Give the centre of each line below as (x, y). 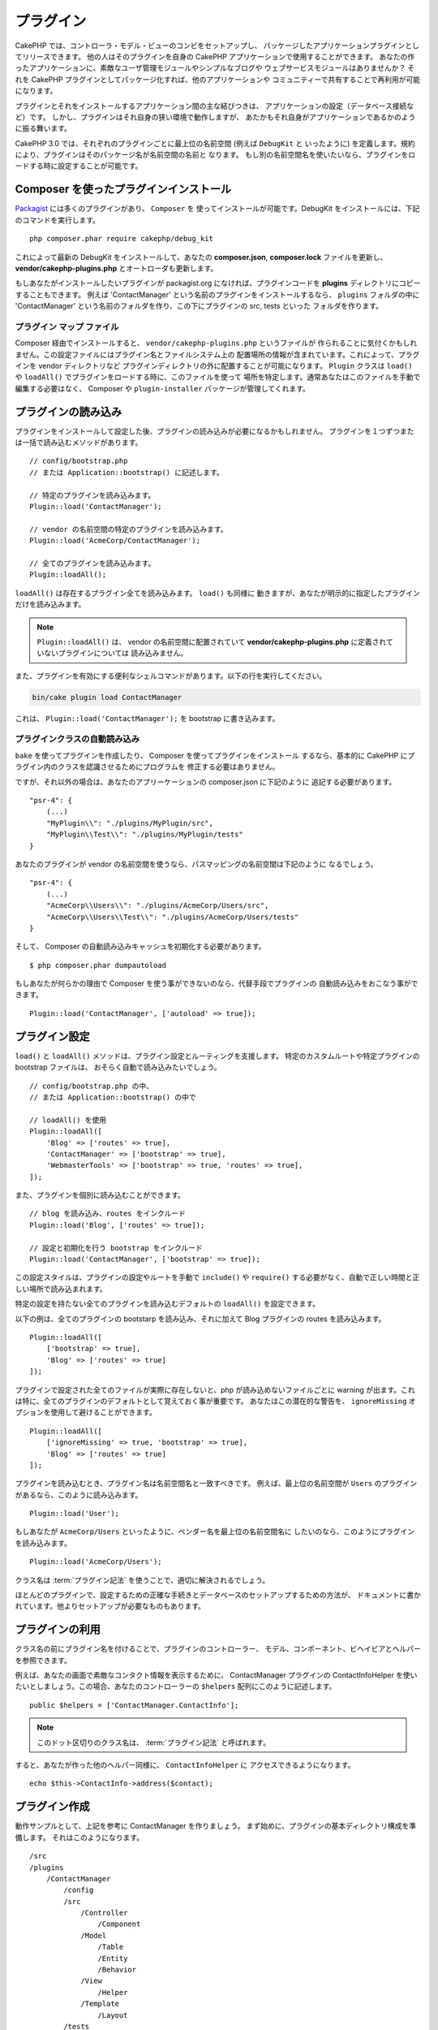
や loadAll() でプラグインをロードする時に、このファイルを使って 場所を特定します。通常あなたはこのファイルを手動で (218, 377)
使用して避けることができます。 (103, 1412)
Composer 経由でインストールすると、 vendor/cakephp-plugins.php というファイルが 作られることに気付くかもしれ (216, 343)
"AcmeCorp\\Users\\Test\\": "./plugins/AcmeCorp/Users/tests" (172, 917)
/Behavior (117, 1970)
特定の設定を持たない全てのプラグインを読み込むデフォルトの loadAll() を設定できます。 (167, 1304)
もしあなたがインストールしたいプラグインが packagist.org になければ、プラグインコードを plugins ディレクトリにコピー (218, 283)
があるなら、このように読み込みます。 (79, 1495)
